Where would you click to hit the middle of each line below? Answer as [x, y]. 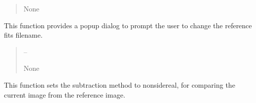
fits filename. [23, 35]
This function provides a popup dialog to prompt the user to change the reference [128, 25]
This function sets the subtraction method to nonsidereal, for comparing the [120, 84]
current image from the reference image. [65, 94]
